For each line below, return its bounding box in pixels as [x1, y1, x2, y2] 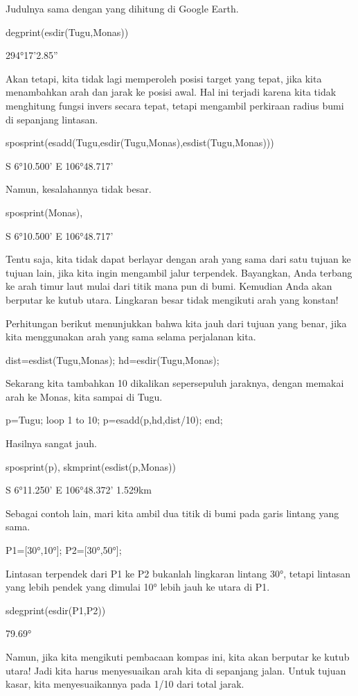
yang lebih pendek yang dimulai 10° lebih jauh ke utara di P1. [6, 580, 270, 594]
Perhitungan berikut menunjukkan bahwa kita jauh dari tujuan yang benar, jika [6, 315, 347, 330]
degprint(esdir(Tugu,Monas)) [6, 24, 129, 39]
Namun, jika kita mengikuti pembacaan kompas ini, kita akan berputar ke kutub [6, 650, 350, 663]
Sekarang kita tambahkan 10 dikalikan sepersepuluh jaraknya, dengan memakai [6, 376, 344, 390]
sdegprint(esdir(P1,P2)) [6, 602, 106, 617]
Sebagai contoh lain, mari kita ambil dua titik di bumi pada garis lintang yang [6, 505, 339, 520]
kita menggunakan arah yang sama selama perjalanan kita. [6, 329, 256, 344]
